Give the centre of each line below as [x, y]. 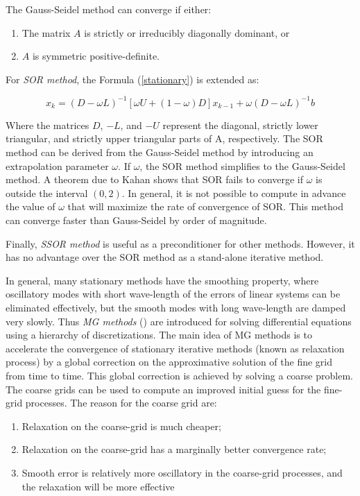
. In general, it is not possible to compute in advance [234, 193]
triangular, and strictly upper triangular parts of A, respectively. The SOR [164, 138]
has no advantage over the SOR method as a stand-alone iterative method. [165, 257]
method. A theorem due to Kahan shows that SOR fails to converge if [155, 179]
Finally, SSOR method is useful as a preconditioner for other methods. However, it [180, 243]
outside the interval [47, 193]
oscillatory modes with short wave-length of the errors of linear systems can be [173, 294]
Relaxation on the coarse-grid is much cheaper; [121, 426]
